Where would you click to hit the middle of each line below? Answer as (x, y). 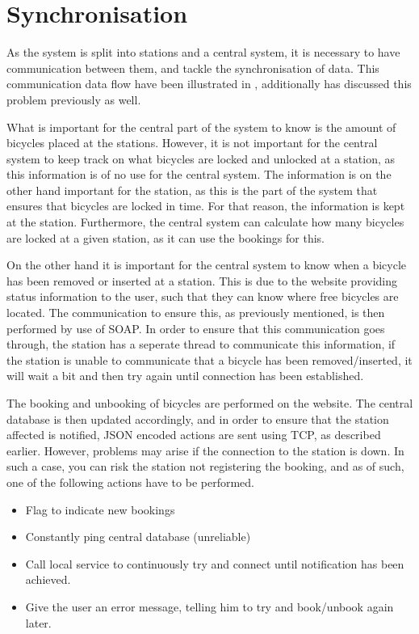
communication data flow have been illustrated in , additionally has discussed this (209, 84)
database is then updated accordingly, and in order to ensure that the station (198, 418)
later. (38, 622)
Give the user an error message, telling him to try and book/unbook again (209, 606)
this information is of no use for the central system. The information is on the (199, 174)
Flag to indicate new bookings (100, 509)
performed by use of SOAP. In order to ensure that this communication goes (196, 328)
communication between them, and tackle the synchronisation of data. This (193, 68)
